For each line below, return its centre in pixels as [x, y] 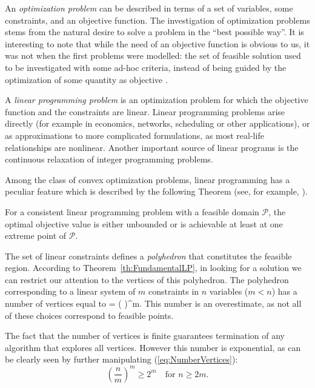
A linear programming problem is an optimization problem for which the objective [157, 100]
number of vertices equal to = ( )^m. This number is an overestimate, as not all [153, 303]
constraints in [174, 291]
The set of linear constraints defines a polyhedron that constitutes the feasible [148, 256]
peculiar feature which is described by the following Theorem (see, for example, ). [156, 191]
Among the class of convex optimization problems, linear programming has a [148, 179]
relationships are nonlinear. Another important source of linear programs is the [152, 147]
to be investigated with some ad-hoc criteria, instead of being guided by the [146, 67]
